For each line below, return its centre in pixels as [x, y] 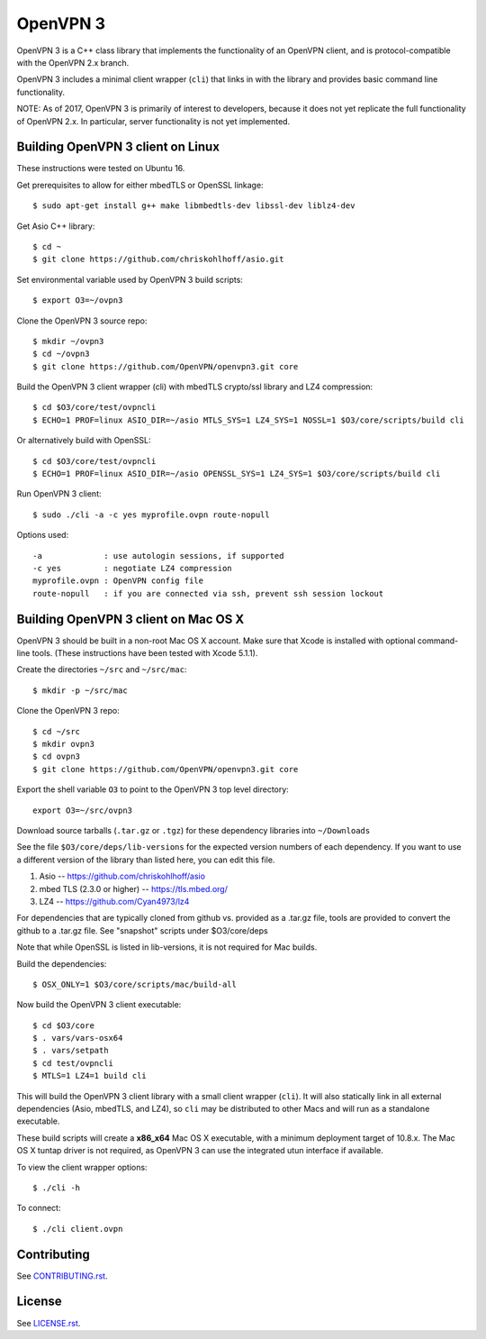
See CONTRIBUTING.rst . [62, 1276]
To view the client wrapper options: [82, 1167]
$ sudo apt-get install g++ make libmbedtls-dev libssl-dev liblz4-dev [194, 206]
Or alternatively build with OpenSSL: [84, 441]
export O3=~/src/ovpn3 [83, 810]
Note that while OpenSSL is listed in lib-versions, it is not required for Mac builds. [167, 947]
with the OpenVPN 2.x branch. [73, 62]
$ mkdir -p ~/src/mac [80, 690]
